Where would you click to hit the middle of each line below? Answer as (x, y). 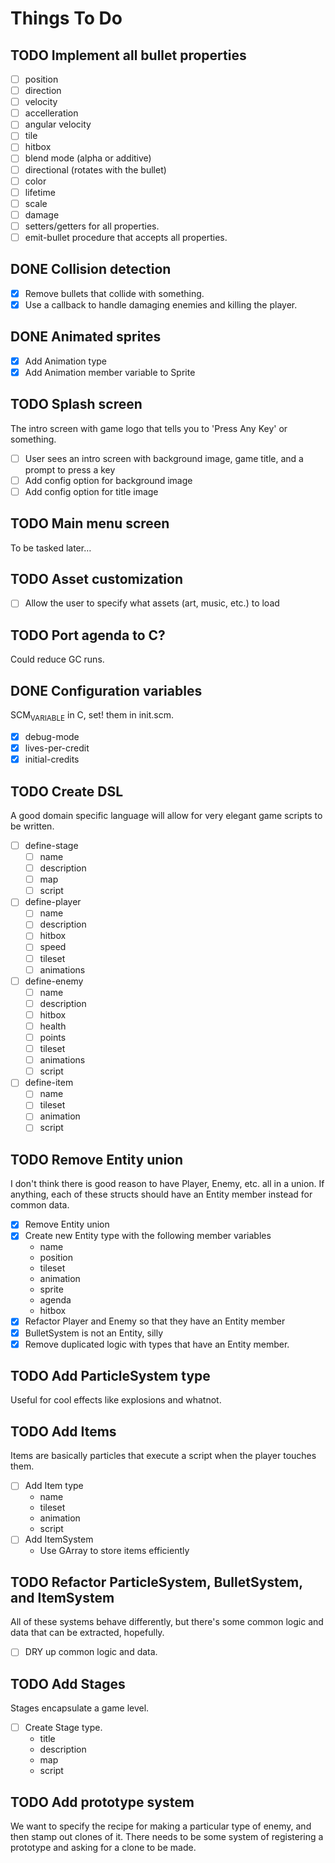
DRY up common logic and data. (91, 1652)
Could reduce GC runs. (57, 659)
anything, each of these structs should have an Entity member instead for (161, 1194)
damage (42, 214)
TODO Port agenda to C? (88, 635)
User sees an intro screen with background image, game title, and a (164, 458)
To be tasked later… (51, 548)
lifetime (40, 192)
